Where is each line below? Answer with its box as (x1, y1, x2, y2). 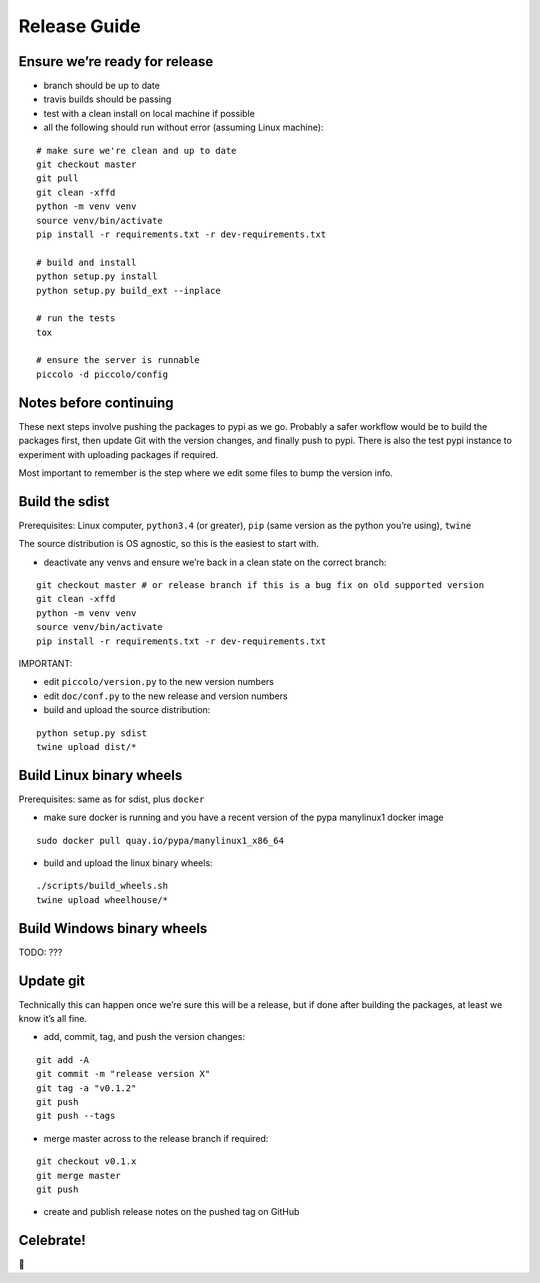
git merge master (36, 1170, 121, 1181)
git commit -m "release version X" (36, 1068, 211, 1080)
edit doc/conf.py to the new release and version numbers (43, 690, 289, 702)
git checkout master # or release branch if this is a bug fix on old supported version (36, 580, 485, 591)
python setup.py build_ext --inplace (36, 285, 222, 296)
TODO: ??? (18, 946, 63, 958)
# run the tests (36, 313, 116, 324)
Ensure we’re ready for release (18, 53, 214, 70)
